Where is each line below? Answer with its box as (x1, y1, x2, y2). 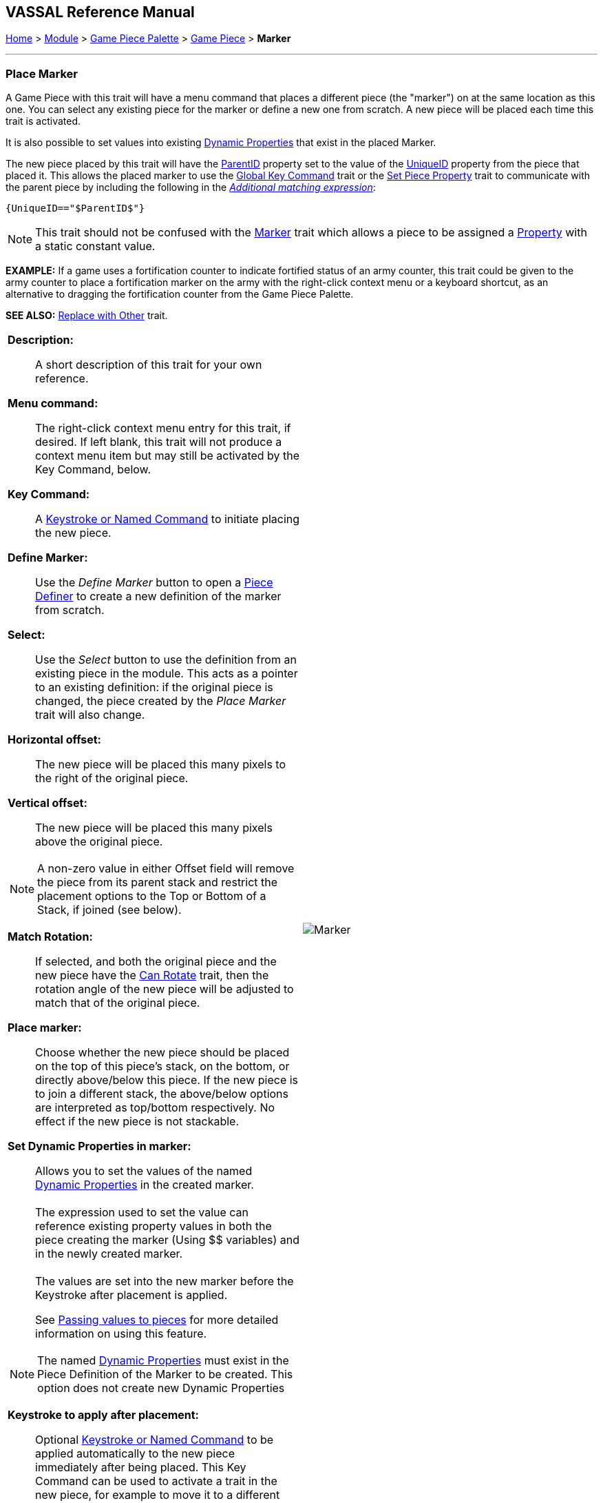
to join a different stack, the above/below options (35, 1087, 288, 1101)
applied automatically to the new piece (35, 1446, 235, 1461)
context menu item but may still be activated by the (35, 449, 300, 463)
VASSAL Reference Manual (6, 3, 195, 21)
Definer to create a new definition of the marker (35, 589, 282, 604)
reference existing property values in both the (35, 1219, 272, 1234)
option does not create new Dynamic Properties (37, 1381, 285, 1395)
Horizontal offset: (8, 733, 101, 747)
